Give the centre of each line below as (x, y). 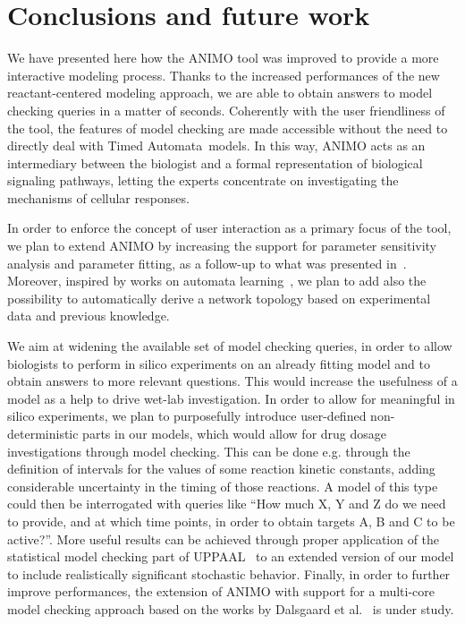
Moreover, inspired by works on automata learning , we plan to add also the (217, 281)
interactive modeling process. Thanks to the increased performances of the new (224, 75)
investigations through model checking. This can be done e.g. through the (209, 451)
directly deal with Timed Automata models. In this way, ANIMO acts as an (216, 145)
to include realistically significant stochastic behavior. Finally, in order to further (229, 573)
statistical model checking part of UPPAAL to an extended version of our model (231, 556)
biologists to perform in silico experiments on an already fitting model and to (219, 363)
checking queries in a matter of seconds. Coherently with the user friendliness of (226, 110)
